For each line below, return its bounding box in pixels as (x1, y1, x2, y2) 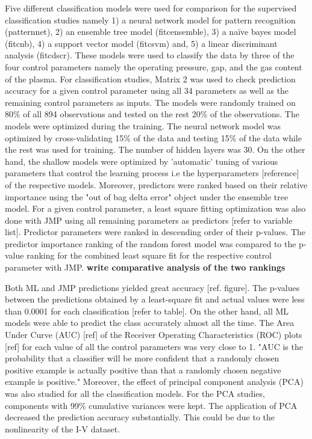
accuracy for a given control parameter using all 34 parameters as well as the (5, 84, 289, 97)
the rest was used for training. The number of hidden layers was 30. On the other (5, 143, 305, 156)
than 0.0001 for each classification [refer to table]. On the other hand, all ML (5, 304, 289, 317)
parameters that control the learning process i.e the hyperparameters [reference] (5, 167, 299, 179)
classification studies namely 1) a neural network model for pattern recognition (5, 13, 296, 26)
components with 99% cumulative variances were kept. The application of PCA (5, 399, 298, 411)
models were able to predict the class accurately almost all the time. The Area (5, 316, 295, 329)
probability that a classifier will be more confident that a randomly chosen (5, 352, 279, 364)
